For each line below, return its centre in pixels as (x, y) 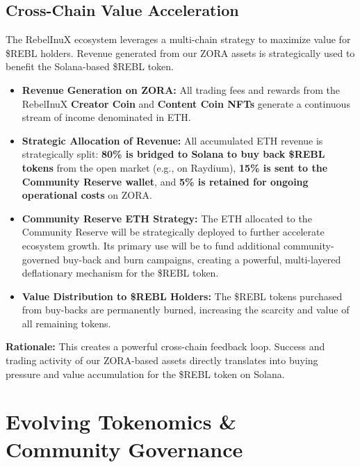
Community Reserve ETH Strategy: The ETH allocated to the (167, 218)
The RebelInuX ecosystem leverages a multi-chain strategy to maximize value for (178, 39)
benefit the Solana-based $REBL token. (90, 66)
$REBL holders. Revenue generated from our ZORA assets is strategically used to (180, 52)
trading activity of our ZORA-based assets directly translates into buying (162, 360)
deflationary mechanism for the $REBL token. (120, 273)
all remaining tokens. (66, 323)
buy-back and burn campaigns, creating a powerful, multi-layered (202, 259)
